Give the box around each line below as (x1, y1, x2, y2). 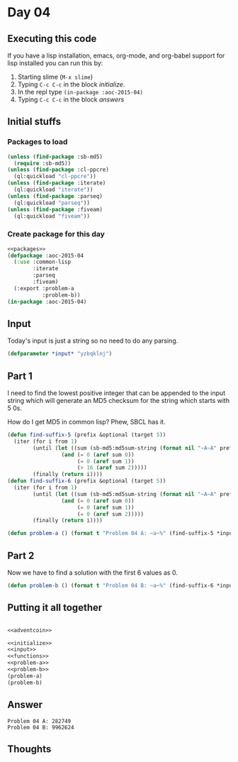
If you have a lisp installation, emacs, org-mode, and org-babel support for (7, 51, 225, 60)
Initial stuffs (7, 116, 62, 128)
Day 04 (7, 4, 51, 21)
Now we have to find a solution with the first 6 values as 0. (7, 568, 178, 577)
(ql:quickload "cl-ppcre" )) (13, 173, 97, 180)
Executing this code (7, 33, 97, 45)
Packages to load (7, 137, 68, 147)
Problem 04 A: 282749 (7, 717, 72, 724)
